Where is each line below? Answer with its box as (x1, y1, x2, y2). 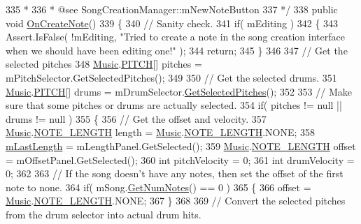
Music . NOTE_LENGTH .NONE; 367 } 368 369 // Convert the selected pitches (6, 193, 346, 208)
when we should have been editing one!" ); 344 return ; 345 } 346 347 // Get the (6, 43, 348, 57)
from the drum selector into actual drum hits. (6, 207, 201, 221)
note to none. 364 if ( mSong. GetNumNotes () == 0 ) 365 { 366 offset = (6, 179, 311, 194)
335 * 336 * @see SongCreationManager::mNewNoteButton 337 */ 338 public (6, 2, 338, 16)
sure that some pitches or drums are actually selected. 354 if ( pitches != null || (6, 98, 342, 112)
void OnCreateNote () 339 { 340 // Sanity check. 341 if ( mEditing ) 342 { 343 (6, 15, 339, 30)
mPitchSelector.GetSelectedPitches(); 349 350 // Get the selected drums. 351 (6, 70, 337, 84)
